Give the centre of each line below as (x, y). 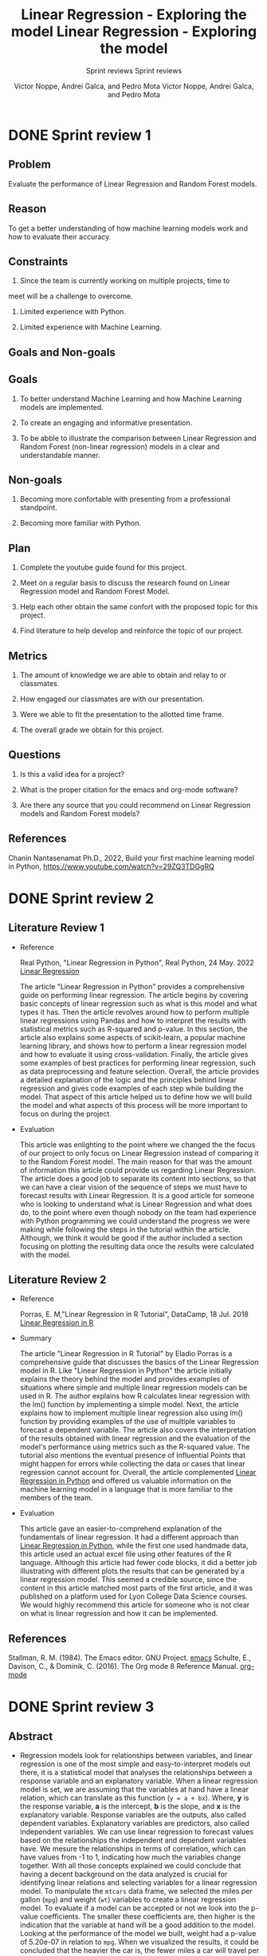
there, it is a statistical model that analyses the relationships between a (136, 1773)
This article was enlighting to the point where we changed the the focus (137, 1144)
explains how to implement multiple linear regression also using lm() (131, 1413)
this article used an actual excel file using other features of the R (126, 1554)
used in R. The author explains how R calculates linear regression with (135, 1396)
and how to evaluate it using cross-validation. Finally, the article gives (134, 1054)
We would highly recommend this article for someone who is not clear (135, 1605)
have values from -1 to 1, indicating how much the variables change (130, 1857)
